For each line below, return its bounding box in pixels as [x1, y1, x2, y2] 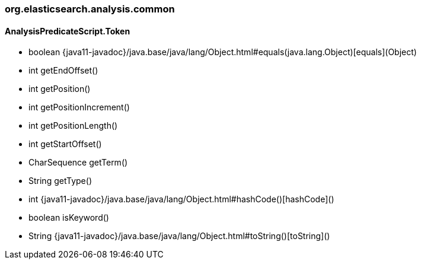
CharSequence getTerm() [28, 157, 128, 168]
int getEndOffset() [28, 65, 98, 76]
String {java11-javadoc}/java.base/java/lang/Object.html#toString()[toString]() [28, 231, 330, 241]
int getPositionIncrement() [28, 102, 130, 113]
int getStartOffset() [28, 139, 102, 150]
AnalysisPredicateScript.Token [5, 26, 130, 36]
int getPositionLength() [28, 120, 118, 131]
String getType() [28, 176, 92, 186]
